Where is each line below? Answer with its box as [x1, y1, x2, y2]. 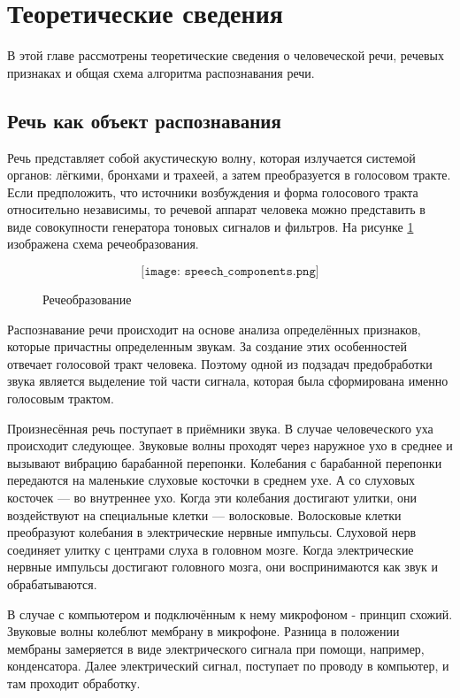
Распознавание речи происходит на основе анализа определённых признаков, [7, 319, 421, 338]
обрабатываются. [7, 574, 97, 593]
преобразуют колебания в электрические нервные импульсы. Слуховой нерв [7, 523, 417, 541]
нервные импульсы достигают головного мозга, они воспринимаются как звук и [7, 557, 438, 576]
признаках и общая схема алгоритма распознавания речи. [7, 63, 315, 81]
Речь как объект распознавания [7, 106, 281, 134]
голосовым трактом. [7, 389, 114, 408]
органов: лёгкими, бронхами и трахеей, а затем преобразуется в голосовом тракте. [7, 165, 451, 184]
